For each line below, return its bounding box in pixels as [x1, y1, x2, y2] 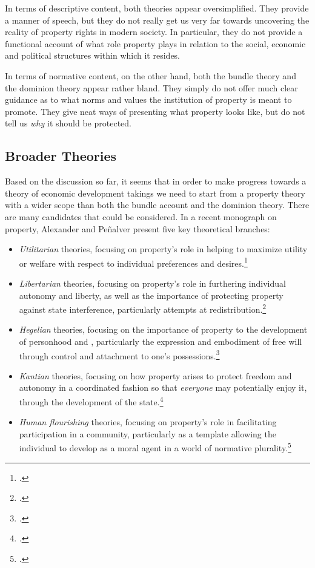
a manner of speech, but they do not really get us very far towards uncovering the [5, 13, 310, 26]
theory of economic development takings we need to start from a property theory [5, 186, 305, 199]
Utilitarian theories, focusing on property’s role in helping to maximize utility [19, 243, 308, 255]
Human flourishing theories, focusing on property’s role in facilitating [19, 416, 277, 428]
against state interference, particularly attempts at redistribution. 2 [19, 301, 267, 315]
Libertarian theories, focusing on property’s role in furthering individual [19, 276, 286, 289]
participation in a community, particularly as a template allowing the [19, 427, 276, 440]
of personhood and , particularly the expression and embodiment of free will [19, 335, 302, 347]
